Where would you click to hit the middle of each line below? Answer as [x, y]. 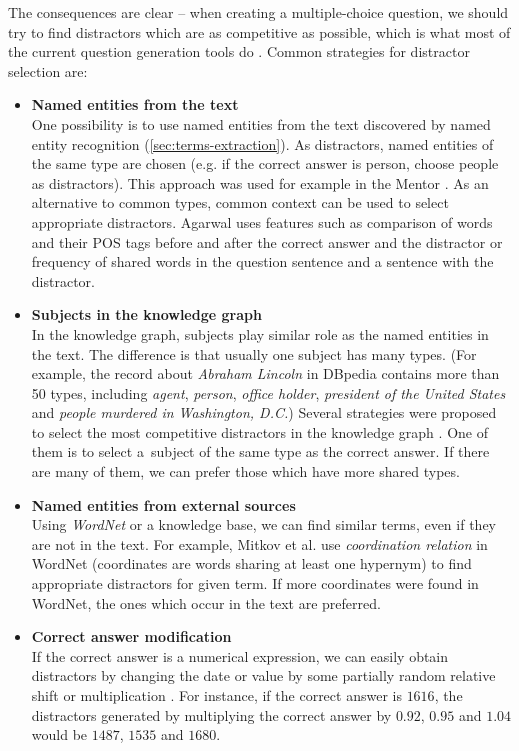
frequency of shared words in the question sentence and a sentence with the [262, 261]
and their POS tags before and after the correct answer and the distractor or [267, 241]
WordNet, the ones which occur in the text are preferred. [206, 602]
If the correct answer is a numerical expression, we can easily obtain [240, 655]
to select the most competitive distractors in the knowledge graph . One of [259, 431]
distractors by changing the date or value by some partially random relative [263, 675]
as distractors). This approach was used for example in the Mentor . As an [260, 182]
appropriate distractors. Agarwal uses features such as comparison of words [262, 221]
